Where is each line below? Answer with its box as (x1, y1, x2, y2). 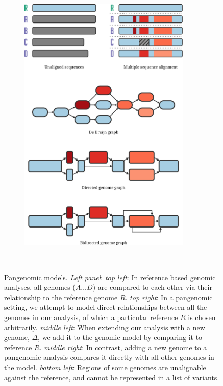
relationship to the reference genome (4, 291, 118, 302)
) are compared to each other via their (92, 282, 212, 292)
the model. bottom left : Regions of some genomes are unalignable (4, 361, 206, 372)
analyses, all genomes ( (4, 282, 76, 292)
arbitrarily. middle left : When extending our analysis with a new (4, 322, 205, 332)
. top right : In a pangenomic (125, 291, 213, 302)
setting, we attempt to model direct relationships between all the (4, 302, 207, 312)
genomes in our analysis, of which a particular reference (4, 312, 178, 323)
